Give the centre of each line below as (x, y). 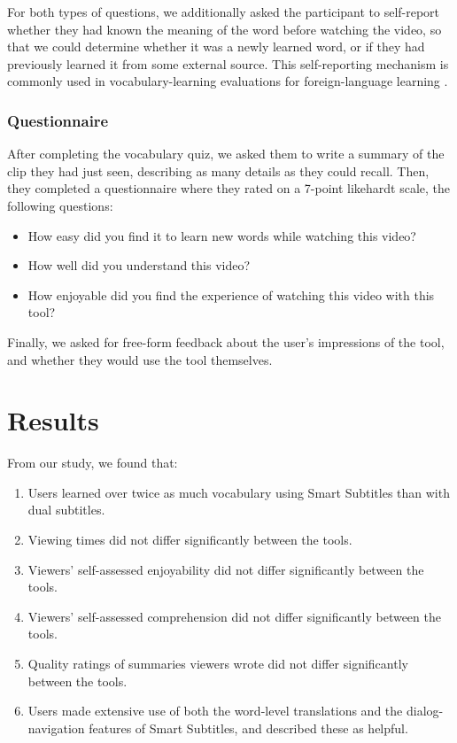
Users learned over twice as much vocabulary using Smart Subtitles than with (239, 492)
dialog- (425, 711)
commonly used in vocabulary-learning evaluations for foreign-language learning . (228, 81)
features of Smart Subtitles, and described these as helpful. (248, 728)
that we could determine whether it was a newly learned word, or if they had (216, 46)
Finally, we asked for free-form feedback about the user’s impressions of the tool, (226, 341)
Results (53, 420)
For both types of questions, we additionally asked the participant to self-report (224, 12)
